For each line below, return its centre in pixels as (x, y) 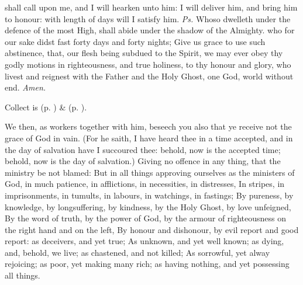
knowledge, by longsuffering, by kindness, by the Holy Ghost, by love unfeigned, (148, 206)
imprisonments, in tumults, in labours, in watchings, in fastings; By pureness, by (149, 195)
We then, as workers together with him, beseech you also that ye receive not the (148, 126)
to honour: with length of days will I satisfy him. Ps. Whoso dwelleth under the (148, 18)
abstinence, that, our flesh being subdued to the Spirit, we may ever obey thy (144, 53)
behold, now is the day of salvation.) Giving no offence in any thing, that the (143, 161)
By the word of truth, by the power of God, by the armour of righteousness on (146, 218)
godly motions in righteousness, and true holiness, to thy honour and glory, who (148, 64)
